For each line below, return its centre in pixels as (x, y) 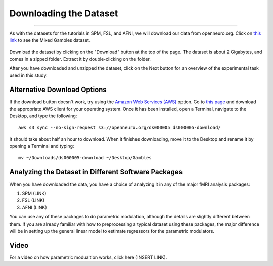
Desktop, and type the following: (43, 116)
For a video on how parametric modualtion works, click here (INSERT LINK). (88, 257)
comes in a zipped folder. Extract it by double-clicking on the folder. (80, 59)
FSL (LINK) (33, 200)
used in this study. (28, 75)
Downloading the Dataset (64, 13)
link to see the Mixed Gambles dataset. (50, 40)
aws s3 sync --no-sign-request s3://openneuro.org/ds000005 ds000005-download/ (120, 127)
